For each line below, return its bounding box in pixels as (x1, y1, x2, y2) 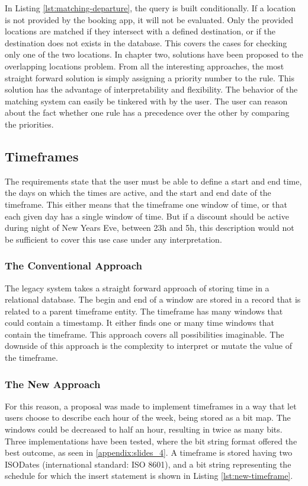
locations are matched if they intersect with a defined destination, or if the (5, 25, 275, 37)
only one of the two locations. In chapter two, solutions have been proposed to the (5, 48, 303, 61)
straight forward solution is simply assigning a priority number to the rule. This (5, 71, 294, 84)
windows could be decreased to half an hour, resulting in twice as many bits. (5, 423, 283, 436)
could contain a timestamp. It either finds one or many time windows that (5, 316, 274, 329)
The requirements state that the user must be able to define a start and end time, (5, 174, 302, 187)
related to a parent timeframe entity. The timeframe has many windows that (5, 304, 283, 317)
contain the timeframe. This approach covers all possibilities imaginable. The (5, 328, 284, 340)
